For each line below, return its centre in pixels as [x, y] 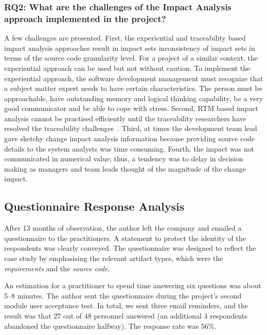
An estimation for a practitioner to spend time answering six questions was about [133, 285]
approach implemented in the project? [85, 18]
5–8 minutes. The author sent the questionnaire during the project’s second [123, 295]
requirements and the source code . [57, 268]
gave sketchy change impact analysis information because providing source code [129, 138]
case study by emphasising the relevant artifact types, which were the [114, 258]
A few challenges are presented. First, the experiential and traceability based [125, 38]
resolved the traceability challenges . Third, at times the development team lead [131, 128]
